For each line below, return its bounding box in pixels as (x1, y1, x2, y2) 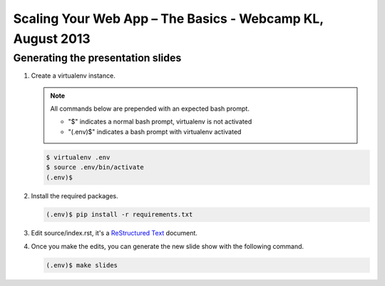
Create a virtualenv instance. (31, 71, 115, 80)
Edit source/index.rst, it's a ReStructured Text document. (31, 229, 197, 238)
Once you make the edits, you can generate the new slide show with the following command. (31, 242, 304, 250)
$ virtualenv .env (46, 153, 111, 161)
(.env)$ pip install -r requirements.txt (46, 210, 193, 219)
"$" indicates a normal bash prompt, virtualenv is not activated (68, 118, 252, 126)
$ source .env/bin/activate (46, 163, 144, 171)
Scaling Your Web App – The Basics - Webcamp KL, (13, 11, 324, 26)
